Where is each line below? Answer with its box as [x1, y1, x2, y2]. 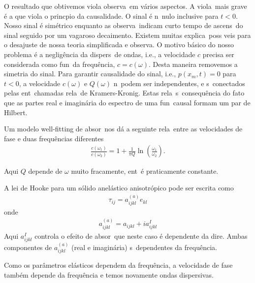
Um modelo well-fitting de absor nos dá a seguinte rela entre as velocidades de [4, 124, 243, 134]
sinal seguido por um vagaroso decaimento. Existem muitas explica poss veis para [4, 30, 251, 40]
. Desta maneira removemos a [148, 59, 238, 69]
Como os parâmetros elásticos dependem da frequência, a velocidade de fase [4, 260, 233, 270]
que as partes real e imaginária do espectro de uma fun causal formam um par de [4, 97, 251, 107]
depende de [28, 166, 63, 176]
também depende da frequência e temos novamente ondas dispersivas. [4, 269, 214, 280]
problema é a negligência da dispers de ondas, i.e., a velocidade [4, 49, 195, 59]
